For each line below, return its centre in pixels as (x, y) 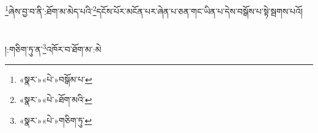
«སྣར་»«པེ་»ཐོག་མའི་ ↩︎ (56, 100)
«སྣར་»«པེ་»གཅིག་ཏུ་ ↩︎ (56, 120)
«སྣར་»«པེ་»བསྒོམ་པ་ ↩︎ (56, 79)
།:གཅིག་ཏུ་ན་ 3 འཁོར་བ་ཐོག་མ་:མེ (53, 48)
